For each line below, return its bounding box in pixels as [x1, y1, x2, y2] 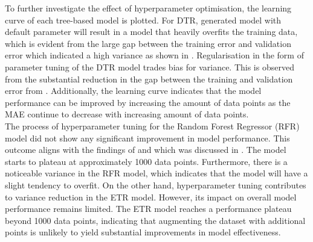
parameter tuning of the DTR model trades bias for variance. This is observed [5, 60, 294, 73]
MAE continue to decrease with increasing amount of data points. [5, 108, 249, 120]
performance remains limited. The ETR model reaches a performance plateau [5, 202, 292, 215]
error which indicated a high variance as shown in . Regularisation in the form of [5, 49, 304, 61]
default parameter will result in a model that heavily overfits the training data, [5, 25, 298, 38]
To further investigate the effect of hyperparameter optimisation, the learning [5, 2, 292, 14]
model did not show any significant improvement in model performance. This [5, 131, 290, 144]
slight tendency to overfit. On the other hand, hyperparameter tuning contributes [5, 178, 306, 191]
